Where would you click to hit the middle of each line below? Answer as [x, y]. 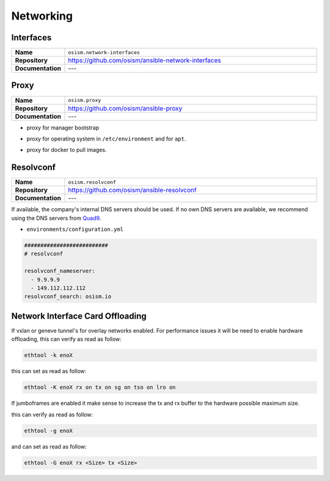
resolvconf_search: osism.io [68, 297]
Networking [42, 16]
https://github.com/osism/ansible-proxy [125, 108]
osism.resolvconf [92, 182]
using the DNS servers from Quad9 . [56, 218]
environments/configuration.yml [75, 230]
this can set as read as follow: [49, 371]
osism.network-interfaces [104, 52]
